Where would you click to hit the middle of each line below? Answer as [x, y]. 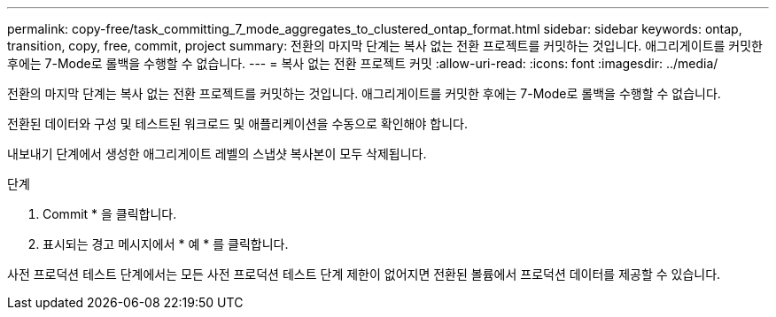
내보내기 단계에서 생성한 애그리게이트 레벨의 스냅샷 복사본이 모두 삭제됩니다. [217, 154]
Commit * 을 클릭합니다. [110, 214]
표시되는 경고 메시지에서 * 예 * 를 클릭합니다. [166, 244]
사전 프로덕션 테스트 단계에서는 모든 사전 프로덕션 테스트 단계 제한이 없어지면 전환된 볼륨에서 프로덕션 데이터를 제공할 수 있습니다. [364, 274]
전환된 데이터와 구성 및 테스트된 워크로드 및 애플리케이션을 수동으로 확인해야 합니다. [237, 124]
